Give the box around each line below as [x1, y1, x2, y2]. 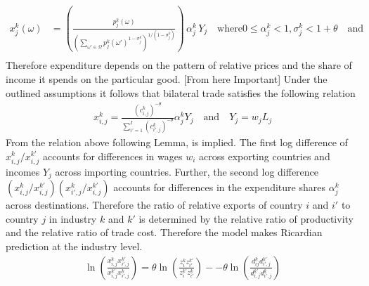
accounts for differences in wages [42, 148, 183, 163]
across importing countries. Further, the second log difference [55, 164, 319, 178]
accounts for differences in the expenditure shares [113, 180, 325, 195]
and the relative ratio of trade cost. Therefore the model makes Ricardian [6, 225, 323, 240]
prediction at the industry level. [6, 238, 143, 253]
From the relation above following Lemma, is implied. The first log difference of [6, 134, 348, 149]
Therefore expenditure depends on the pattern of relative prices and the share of [6, 58, 352, 72]
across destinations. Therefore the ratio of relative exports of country [6, 197, 303, 212]
